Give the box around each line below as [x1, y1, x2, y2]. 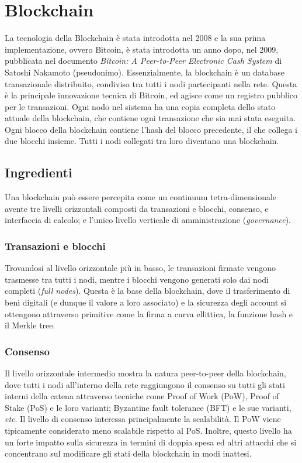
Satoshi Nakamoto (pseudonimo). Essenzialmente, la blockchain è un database [5, 66, 284, 78]
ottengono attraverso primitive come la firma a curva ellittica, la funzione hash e [5, 307, 293, 320]
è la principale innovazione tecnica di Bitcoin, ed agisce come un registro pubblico [5, 89, 297, 101]
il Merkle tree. [5, 319, 55, 331]
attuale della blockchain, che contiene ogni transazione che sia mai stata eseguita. [5, 112, 296, 124]
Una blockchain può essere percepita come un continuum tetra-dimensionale [5, 191, 277, 203]
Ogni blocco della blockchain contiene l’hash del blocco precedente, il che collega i [5, 123, 297, 135]
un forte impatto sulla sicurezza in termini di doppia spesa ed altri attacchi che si [5, 435, 297, 448]
